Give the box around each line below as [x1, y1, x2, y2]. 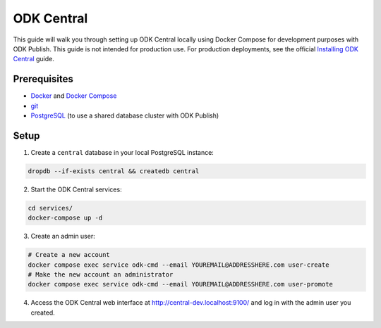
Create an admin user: [30, 232, 95, 241]
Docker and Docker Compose [30, 92, 117, 100]
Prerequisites [13, 73, 73, 85]
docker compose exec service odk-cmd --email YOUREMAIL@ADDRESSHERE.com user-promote [28, 280, 333, 289]
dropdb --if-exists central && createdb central [28, 167, 200, 175]
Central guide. [13, 55, 54, 63]
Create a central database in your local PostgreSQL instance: [30, 148, 214, 156]
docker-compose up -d [28, 214, 103, 222]
